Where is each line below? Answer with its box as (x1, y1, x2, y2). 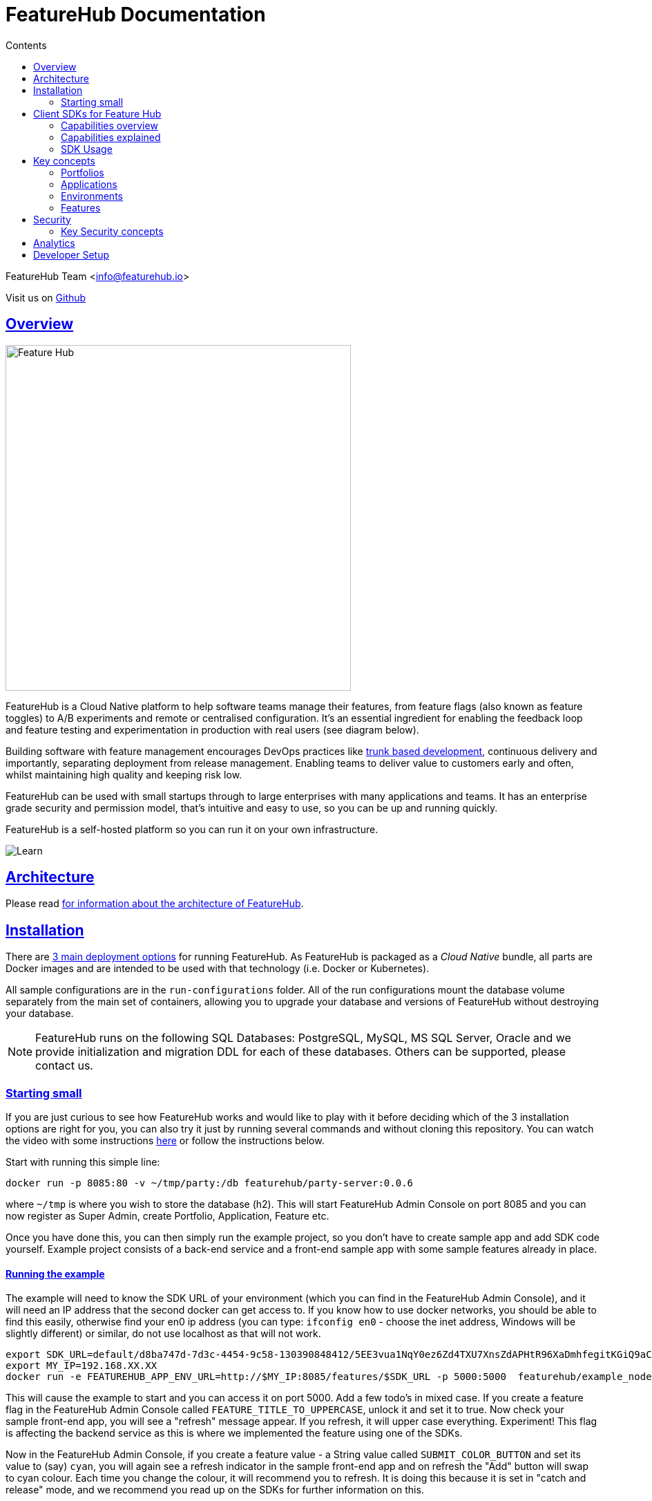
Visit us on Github (6, 291, 86, 304)
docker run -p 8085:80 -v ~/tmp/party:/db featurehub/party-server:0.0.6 (6, 1177, 414, 1189)
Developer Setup (33, 248, 110, 261)
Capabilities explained (61, 131, 161, 143)
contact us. (35, 1059, 93, 1073)
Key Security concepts (61, 225, 164, 237)
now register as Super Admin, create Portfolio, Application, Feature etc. (6, 1210, 329, 1222)
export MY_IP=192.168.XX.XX (6, 1360, 157, 1372)
